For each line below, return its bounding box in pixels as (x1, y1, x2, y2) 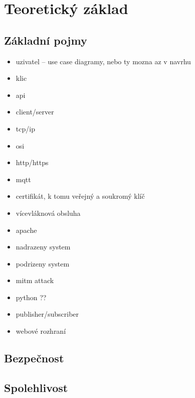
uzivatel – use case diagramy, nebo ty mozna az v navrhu (16, 56, 191, 66)
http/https (16, 157, 49, 168)
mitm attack (16, 275, 54, 286)
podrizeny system (16, 258, 70, 269)
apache (16, 224, 37, 235)
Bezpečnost (4, 350, 64, 366)
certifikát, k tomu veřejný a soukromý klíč (16, 191, 145, 201)
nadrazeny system (16, 241, 71, 252)
